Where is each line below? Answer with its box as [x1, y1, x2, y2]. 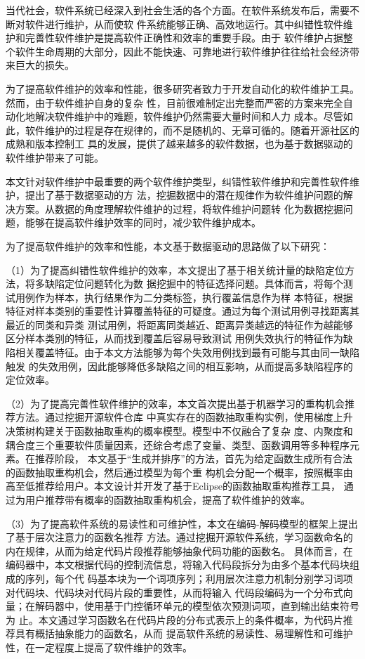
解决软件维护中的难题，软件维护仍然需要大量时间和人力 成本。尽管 [34, 109, 343, 124]
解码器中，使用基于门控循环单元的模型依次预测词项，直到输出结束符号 [34, 599, 359, 613]
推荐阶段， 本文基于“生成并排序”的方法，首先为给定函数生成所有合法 [34, 451, 352, 466]
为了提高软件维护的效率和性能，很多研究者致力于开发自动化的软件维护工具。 [6, 81, 359, 96]
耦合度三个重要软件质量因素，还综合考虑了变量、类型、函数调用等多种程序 [6, 437, 350, 452]
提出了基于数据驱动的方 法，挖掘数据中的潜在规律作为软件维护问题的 [25, 188, 343, 202]
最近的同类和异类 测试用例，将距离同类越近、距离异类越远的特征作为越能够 [6, 317, 353, 332]
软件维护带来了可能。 [6, 150, 104, 164]
